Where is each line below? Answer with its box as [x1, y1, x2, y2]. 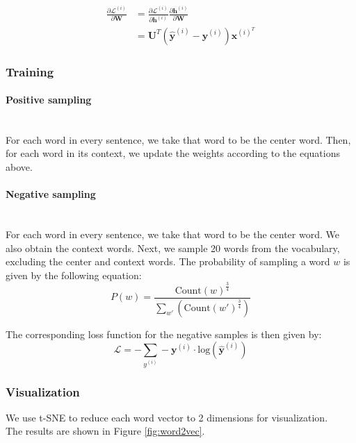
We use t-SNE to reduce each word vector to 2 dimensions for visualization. [6, 410, 328, 424]
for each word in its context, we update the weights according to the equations [6, 146, 340, 160]
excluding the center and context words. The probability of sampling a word [6, 254, 330, 269]
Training [6, 62, 54, 80]
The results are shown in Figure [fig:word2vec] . [6, 424, 205, 438]
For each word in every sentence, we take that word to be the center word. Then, [6, 132, 351, 147]
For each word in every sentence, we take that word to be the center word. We [6, 226, 339, 241]
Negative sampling [6, 187, 96, 201]
